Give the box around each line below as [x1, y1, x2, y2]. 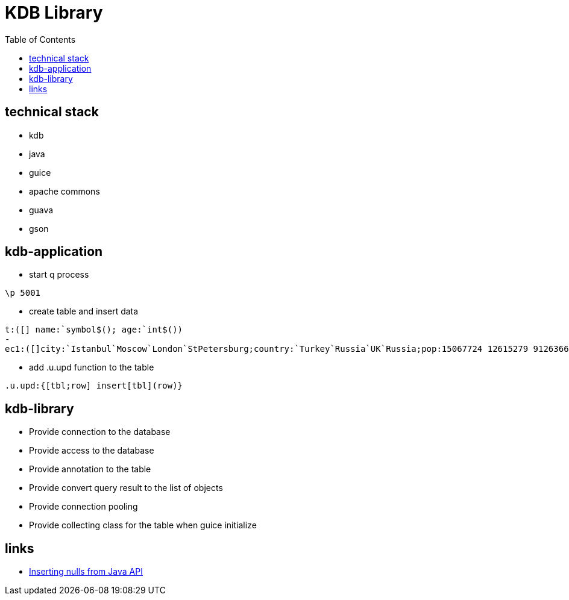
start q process [29, 269, 89, 280]
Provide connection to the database [29, 427, 171, 437]
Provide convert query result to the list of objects [29, 483, 223, 493]
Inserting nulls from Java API [29, 566, 143, 577]
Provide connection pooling [29, 501, 138, 512]
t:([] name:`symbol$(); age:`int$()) [5, 325, 183, 335]
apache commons [29, 186, 100, 196]
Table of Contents [5, 34, 76, 45]
